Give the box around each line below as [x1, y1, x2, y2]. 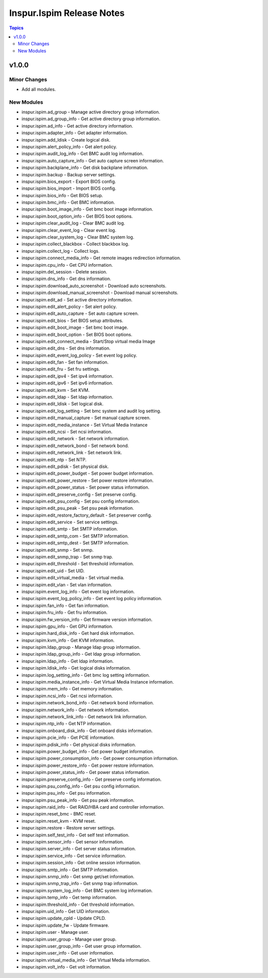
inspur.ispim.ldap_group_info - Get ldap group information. [21, 651, 141, 657]
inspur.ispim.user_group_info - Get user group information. [21, 943, 141, 949]
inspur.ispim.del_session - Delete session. [21, 269, 108, 275]
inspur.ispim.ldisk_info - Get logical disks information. [21, 665, 131, 671]
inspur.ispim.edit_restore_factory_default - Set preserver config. [21, 512, 152, 518]
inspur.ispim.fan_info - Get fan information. [21, 602, 109, 608]
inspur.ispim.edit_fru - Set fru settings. [21, 366, 100, 372]
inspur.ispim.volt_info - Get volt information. [21, 964, 111, 970]
